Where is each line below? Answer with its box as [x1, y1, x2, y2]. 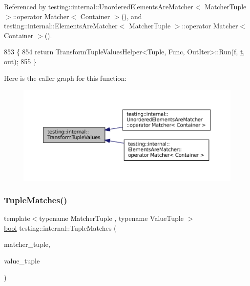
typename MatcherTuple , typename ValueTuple [39, 213, 184, 223]
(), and [121, 11, 142, 21]
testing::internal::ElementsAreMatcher [4, 21, 118, 31]
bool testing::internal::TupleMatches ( [4, 222, 117, 233]
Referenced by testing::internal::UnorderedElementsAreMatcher [4, 1, 193, 11]
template [4, 213, 30, 223]
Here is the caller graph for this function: [4, 72, 127, 83]
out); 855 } [4, 56, 37, 66]
